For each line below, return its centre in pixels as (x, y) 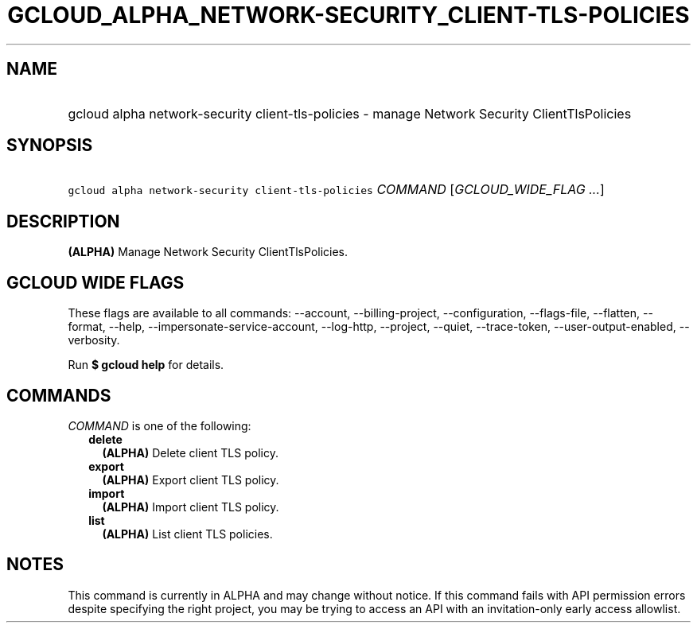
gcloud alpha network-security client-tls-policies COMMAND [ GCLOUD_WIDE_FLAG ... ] (336, 190)
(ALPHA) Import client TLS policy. (191, 507)
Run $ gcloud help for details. (146, 365)
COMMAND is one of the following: (160, 425)
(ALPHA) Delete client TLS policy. (190, 452)
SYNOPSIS (50, 146)
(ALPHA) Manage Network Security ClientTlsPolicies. (208, 252)
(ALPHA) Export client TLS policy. (191, 480)
